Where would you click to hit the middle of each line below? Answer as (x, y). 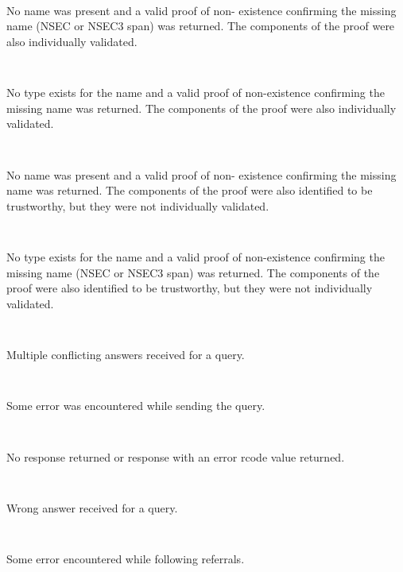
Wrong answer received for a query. (92, 507)
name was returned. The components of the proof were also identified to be (190, 190)
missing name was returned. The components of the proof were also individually (201, 108)
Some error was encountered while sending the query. (136, 406)
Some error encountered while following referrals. (126, 558)
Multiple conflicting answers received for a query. (126, 354)
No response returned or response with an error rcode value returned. (176, 456)
